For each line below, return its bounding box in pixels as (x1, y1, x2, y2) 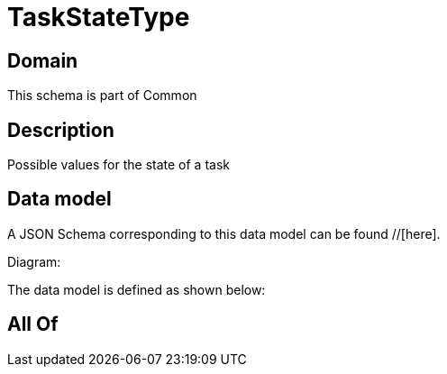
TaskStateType (7, 2, 190, 32)
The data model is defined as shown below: (7, 281, 266, 297)
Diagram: (7, 253, 61, 269)
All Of (7, 313, 59, 336)
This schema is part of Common (7, 87, 197, 104)
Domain (7, 49, 78, 72)
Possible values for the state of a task (7, 157, 230, 173)
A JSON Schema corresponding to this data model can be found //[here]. (7, 225, 441, 242)
